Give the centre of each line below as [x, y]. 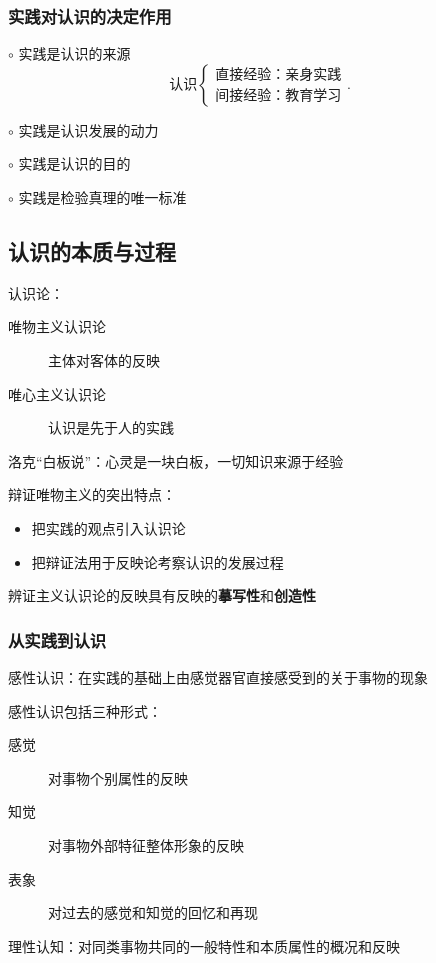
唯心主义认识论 [57, 393]
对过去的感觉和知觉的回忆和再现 [153, 912]
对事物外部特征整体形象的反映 [146, 844]
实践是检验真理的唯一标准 [102, 197]
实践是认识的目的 [74, 163]
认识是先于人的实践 [111, 427]
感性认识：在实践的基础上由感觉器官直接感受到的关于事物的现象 [218, 676]
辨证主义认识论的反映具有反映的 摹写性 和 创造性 [162, 595]
